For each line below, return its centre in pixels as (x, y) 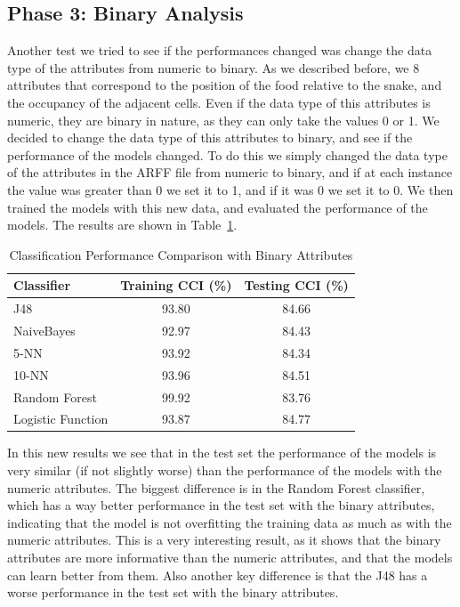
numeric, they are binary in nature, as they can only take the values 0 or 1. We (223, 120)
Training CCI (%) (176, 285)
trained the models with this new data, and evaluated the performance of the (218, 207)
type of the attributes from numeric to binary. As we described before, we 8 (214, 67)
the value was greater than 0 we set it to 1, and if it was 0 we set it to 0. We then (230, 189)
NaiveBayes (44, 331)
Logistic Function (61, 419)
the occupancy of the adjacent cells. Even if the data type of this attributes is (219, 102)
